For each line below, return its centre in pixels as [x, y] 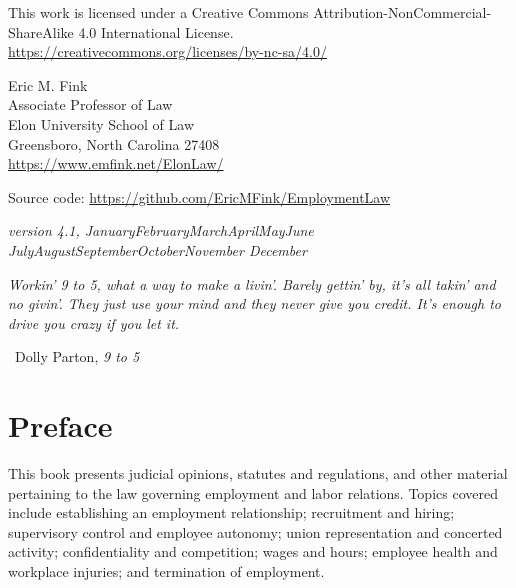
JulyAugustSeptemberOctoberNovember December [157, 249]
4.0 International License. [156, 31]
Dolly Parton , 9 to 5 [77, 356]
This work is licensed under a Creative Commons [158, 12]
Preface [60, 425]
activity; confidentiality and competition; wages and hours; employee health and [253, 551]
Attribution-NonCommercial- [402, 12]
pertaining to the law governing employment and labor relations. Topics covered [253, 492]
